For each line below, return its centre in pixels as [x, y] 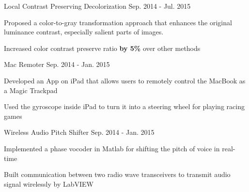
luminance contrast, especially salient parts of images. [84, 32]
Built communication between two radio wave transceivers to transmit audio [117, 174]
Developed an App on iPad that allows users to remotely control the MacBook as [125, 80]
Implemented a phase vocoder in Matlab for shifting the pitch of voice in [112, 148]
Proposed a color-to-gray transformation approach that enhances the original [118, 22]
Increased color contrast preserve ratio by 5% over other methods [102, 48]
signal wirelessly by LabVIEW [49, 184]
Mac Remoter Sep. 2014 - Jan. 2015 [57, 64]
